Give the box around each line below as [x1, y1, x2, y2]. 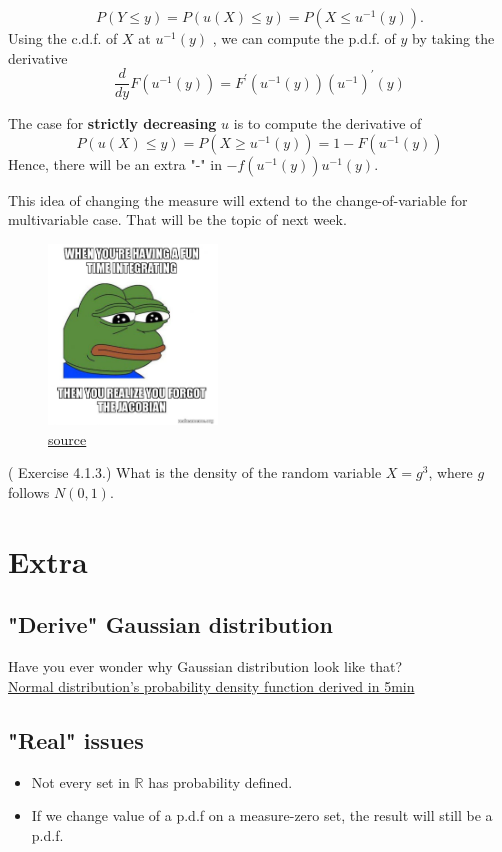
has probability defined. [148, 771, 293, 792]
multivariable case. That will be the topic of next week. [8, 209, 347, 230]
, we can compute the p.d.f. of [212, 28, 396, 48]
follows [8, 482, 50, 503]
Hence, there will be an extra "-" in [8, 153, 222, 174]
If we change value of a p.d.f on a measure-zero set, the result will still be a [31, 805, 493, 826]
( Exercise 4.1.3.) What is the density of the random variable [8, 462, 382, 483]
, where [428, 462, 473, 483]
